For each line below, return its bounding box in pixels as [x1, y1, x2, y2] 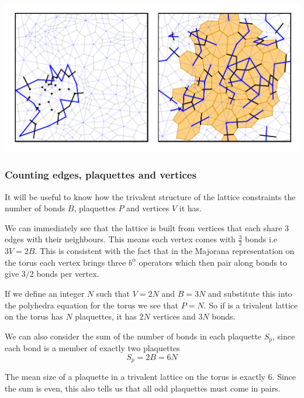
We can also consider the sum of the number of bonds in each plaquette [5, 330, 262, 342]
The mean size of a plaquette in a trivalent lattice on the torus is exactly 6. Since [5, 370, 296, 383]
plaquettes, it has [75, 310, 137, 322]
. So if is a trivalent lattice [203, 298, 298, 311]
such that [96, 287, 130, 299]
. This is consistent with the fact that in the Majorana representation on [34, 245, 295, 257]
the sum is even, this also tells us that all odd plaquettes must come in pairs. [5, 382, 281, 394]
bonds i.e [245, 233, 277, 245]
